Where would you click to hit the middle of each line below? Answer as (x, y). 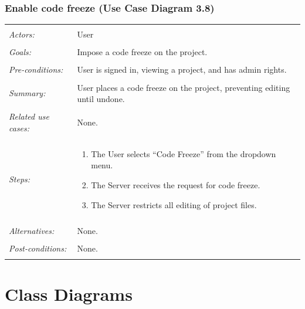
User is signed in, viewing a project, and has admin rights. (182, 69)
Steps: (20, 179)
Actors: (22, 34)
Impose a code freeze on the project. (142, 52)
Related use (29, 116)
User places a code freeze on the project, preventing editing (184, 87)
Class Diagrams (69, 294)
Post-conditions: (38, 248)
